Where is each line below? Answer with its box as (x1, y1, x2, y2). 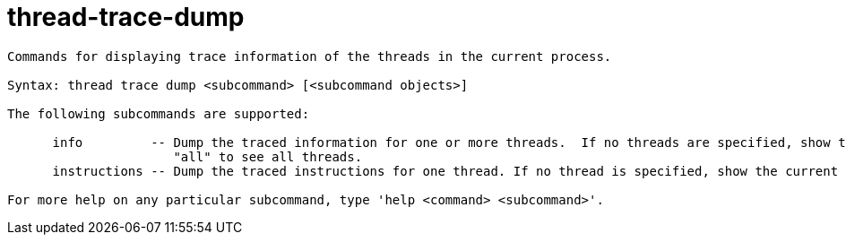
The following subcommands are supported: (7, 106, 310, 121)
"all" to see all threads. (173, 149, 363, 164)
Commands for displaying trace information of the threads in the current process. (7, 48, 612, 64)
